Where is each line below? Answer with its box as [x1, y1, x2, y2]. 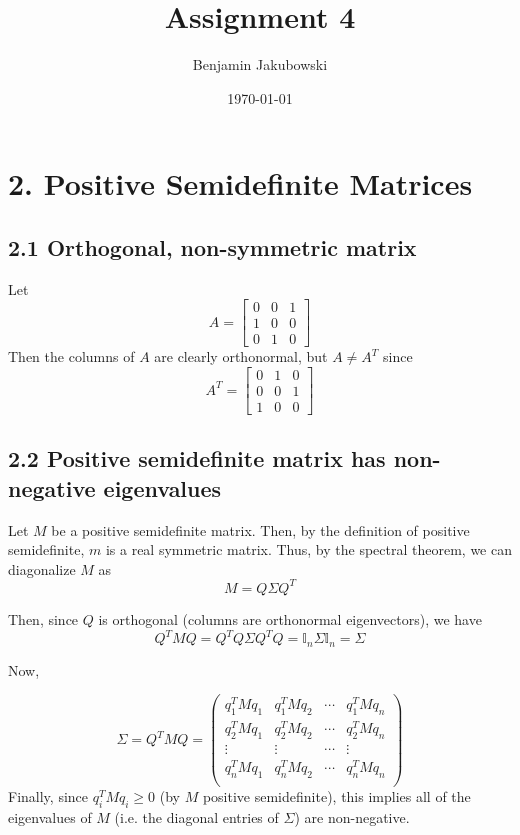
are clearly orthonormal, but [154, 346, 328, 367]
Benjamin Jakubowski [192, 54, 328, 75]
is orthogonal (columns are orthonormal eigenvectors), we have [98, 608, 482, 629]
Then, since [8, 608, 79, 629]
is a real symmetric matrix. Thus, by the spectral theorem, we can [105, 539, 512, 560]
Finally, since [8, 785, 89, 806]
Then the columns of [8, 346, 135, 367]
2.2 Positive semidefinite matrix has [8, 443, 386, 474]
